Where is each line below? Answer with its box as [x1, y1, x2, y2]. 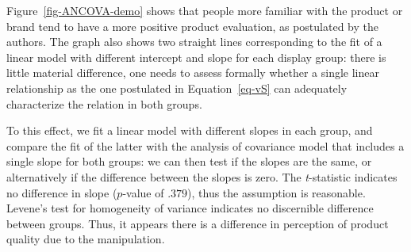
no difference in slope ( [6, 184, 117, 200]
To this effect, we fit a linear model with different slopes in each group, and [6, 122, 373, 139]
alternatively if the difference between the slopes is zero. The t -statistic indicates [6, 168, 398, 185]
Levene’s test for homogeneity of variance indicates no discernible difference [6, 200, 374, 216]
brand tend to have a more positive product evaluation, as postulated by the [6, 17, 378, 34]
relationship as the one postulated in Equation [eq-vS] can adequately [6, 79, 348, 96]
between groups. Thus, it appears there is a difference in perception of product [6, 215, 389, 231]
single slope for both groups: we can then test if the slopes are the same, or [6, 153, 372, 170]
